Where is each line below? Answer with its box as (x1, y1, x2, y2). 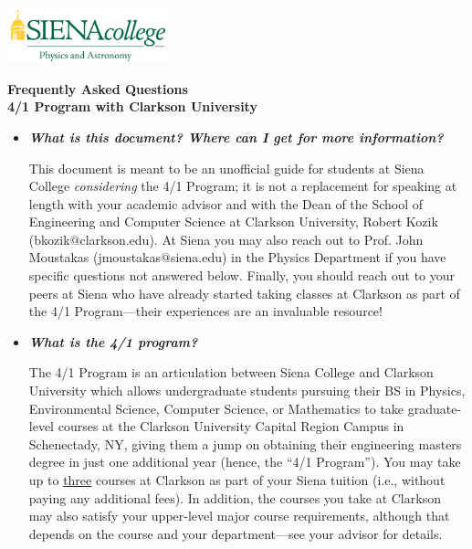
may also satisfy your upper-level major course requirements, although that (28, 506, 450, 525)
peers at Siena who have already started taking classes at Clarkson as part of (28, 283, 460, 302)
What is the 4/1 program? (28, 332, 198, 351)
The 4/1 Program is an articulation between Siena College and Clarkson (28, 363, 434, 382)
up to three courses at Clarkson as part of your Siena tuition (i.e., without (28, 470, 446, 490)
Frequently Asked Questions (7, 79, 188, 98)
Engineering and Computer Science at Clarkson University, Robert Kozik (28, 212, 438, 231)
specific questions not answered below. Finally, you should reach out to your (28, 266, 456, 285)
